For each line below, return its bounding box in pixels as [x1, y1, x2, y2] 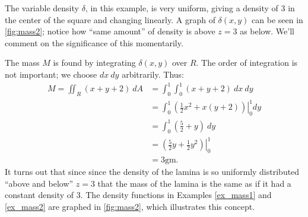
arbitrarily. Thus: [122, 68, 184, 80]
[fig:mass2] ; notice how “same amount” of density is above [5, 25, 215, 37]
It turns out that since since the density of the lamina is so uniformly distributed [5, 165, 300, 177]
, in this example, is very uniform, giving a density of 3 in [85, 2, 295, 14]
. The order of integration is [196, 56, 298, 69]
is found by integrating [53, 56, 136, 69]
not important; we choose [5, 68, 97, 80]
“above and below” [5, 177, 74, 189]
